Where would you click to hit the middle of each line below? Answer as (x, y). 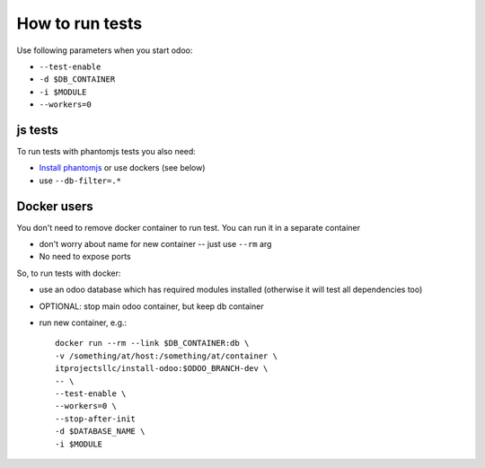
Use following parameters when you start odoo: (105, 50)
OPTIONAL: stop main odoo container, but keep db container (151, 306)
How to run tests (79, 23)
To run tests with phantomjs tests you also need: (106, 152)
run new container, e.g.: (83, 322)
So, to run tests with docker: (69, 273)
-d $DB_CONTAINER (77, 79)
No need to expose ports (85, 257)
